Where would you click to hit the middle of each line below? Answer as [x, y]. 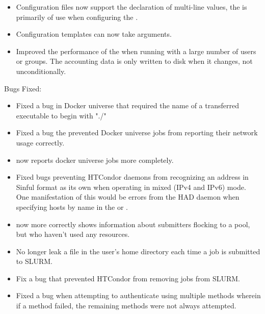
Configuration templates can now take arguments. [94, 34]
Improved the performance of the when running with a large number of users [136, 51]
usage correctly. [40, 142]
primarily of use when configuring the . [77, 17]
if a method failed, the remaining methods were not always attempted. [126, 306]
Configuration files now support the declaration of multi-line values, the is [131, 7]
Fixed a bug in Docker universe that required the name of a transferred [127, 105]
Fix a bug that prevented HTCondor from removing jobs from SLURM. [128, 278]
